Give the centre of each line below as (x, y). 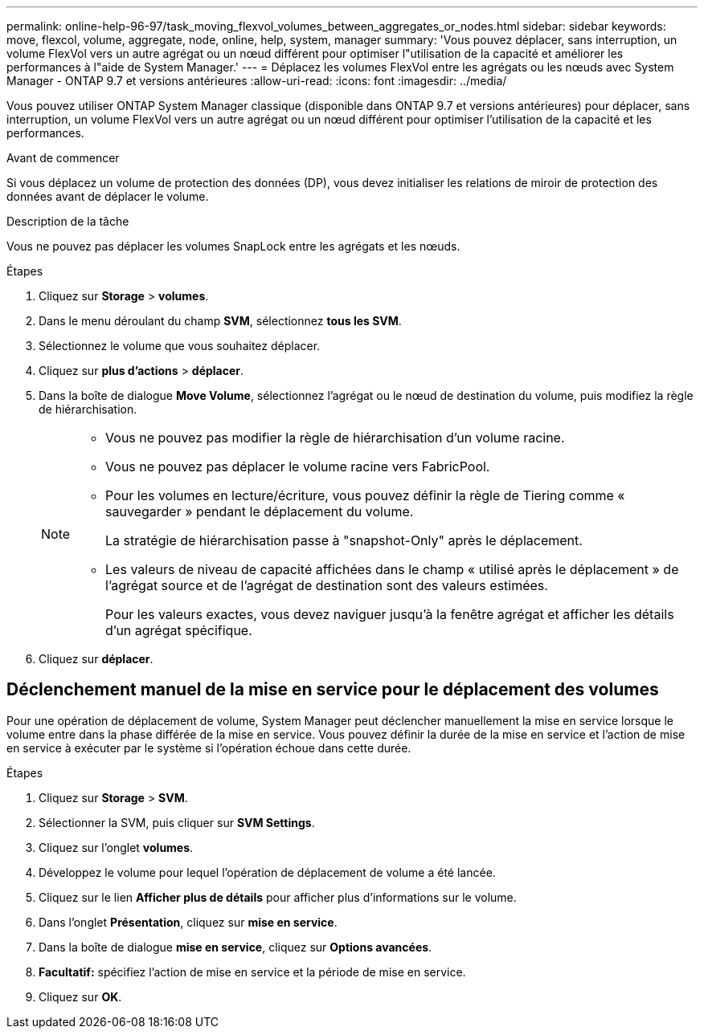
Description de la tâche (68, 221)
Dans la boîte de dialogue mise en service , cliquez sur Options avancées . (235, 947)
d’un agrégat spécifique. (179, 630)
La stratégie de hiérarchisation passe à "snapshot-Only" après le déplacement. (344, 540)
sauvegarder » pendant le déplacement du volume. (260, 511)
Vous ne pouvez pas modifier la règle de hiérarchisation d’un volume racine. (335, 438)
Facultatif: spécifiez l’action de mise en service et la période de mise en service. (252, 972)
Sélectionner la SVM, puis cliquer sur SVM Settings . (177, 822)
